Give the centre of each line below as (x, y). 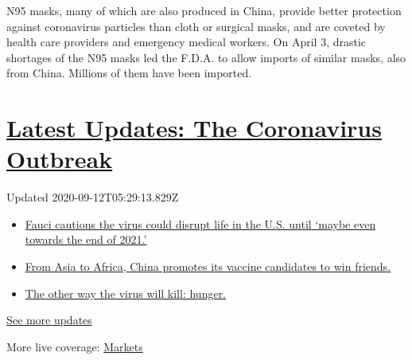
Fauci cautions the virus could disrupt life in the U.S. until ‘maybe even (200, 223)
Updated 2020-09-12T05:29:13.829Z (93, 197)
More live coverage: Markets (75, 346)
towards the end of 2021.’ (86, 239)
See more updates (49, 320)
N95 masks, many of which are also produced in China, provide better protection (204, 10)
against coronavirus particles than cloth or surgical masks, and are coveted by (196, 26)
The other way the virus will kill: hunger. (126, 293)
